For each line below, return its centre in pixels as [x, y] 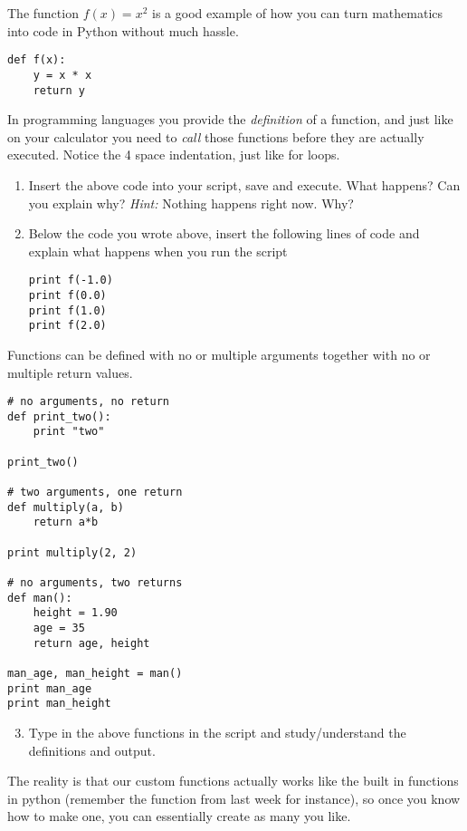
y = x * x [62, 75]
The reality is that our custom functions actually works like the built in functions [233, 781]
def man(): [40, 598]
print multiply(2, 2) [72, 552]
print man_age [50, 688]
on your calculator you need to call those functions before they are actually [216, 136]
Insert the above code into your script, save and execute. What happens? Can [244, 184]
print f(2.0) [67, 326]
